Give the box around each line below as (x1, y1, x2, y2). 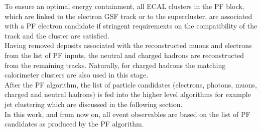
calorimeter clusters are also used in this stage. (5, 69, 149, 80)
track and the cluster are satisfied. (5, 30, 109, 40)
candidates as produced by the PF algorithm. (5, 118, 144, 129)
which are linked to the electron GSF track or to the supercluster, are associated (5, 10, 252, 21)
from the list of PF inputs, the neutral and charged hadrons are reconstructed (5, 49, 244, 60)
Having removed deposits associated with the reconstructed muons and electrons (5, 40, 252, 50)
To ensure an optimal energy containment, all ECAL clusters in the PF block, (5, 1, 244, 11)
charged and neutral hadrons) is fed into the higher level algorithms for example (5, 89, 251, 99)
